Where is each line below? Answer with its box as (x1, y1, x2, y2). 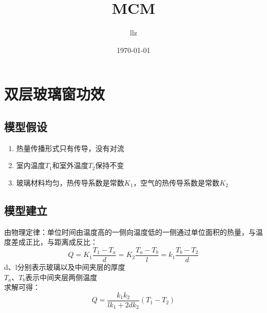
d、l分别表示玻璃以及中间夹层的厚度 (4, 261, 125, 272)
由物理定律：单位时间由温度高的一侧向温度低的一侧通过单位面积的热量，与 (4, 226, 256, 237)
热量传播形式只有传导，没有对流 (16, 142, 124, 153)
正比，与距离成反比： (25, 236, 98, 247)
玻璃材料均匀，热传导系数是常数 (16, 177, 124, 188)
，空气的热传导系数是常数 (133, 177, 220, 188)
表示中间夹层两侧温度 (25, 271, 98, 282)
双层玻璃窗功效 (4, 83, 105, 104)
